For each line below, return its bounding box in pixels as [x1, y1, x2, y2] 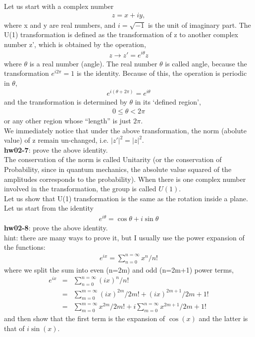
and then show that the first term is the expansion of [4, 313, 165, 323]
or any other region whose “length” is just [4, 115, 131, 126]
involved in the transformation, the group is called [4, 183, 156, 194]
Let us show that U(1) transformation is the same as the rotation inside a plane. [4, 193, 248, 203]
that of [4, 323, 25, 333]
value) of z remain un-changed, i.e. [4, 135, 109, 145]
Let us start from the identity [4, 203, 94, 213]
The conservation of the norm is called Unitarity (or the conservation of [4, 154, 222, 165]
